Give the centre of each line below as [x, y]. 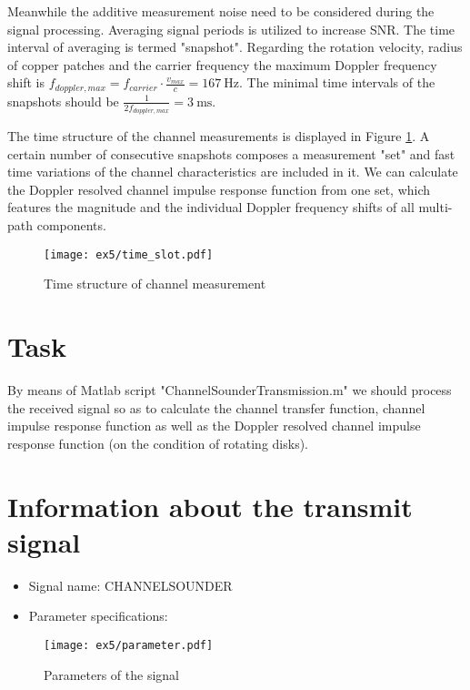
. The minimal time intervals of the [337, 82]
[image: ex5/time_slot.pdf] [129, 254]
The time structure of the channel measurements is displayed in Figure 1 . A [219, 136]
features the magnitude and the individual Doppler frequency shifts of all [211, 207]
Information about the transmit [210, 506]
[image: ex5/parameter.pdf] [129, 645]
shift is [26, 82]
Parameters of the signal [111, 674]
